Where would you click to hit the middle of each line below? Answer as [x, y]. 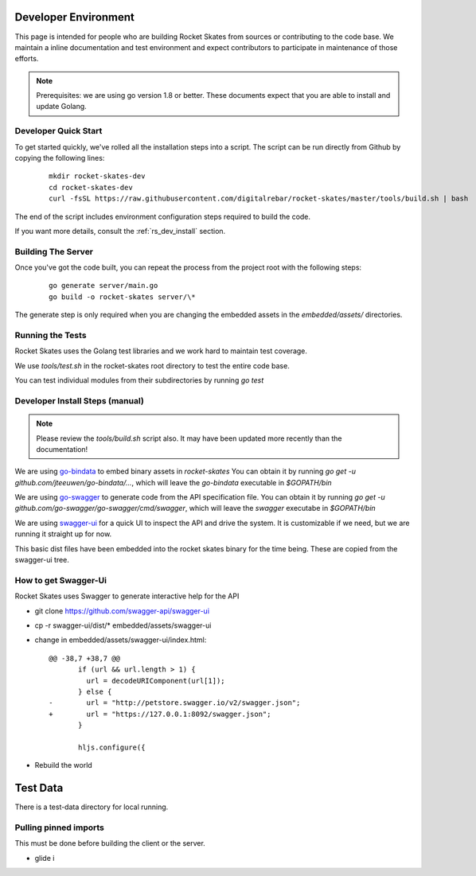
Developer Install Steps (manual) [80, 400]
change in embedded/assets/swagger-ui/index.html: [121, 640]
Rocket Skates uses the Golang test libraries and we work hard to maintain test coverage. [161, 351]
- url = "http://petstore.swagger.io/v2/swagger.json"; [175, 703]
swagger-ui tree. [42, 560]
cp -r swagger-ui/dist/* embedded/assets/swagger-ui [123, 625]
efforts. [27, 59]
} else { [95, 691]
